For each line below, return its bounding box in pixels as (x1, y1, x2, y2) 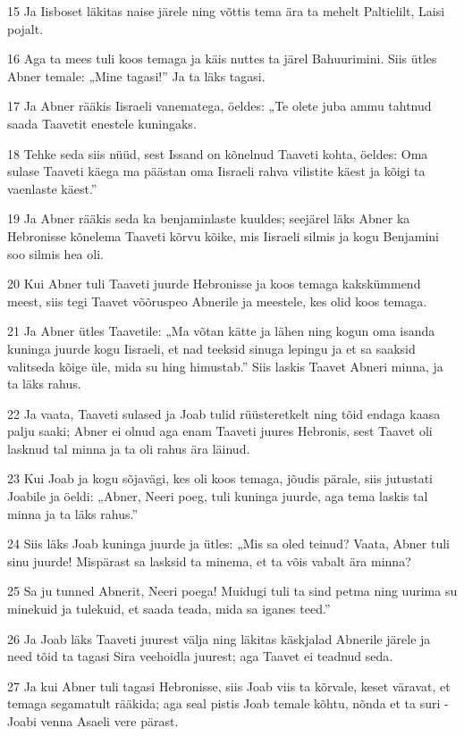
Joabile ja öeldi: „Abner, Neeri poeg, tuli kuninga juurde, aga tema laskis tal (7, 487, 428, 506)
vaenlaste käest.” (7, 179, 97, 197)
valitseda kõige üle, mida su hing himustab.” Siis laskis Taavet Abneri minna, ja (7, 356, 443, 375)
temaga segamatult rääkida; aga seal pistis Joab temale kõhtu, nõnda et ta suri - (7, 694, 449, 713)
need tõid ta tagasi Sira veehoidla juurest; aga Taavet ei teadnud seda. (7, 647, 393, 665)
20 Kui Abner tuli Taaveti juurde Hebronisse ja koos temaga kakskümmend (7, 274, 421, 293)
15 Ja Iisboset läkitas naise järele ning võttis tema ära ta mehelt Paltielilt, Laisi (7, 2, 445, 20)
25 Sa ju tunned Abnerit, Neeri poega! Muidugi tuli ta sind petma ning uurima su (7, 581, 458, 600)
